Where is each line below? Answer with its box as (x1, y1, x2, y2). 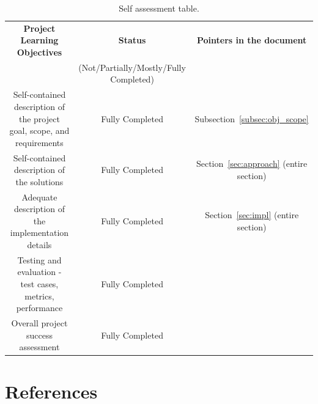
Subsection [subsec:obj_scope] (194, 112, 309, 125)
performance (16, 301, 63, 314)
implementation (10, 226, 69, 239)
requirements (15, 136, 64, 149)
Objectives (17, 46, 62, 59)
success (26, 328, 53, 341)
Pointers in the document (196, 34, 307, 46)
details (27, 238, 52, 251)
